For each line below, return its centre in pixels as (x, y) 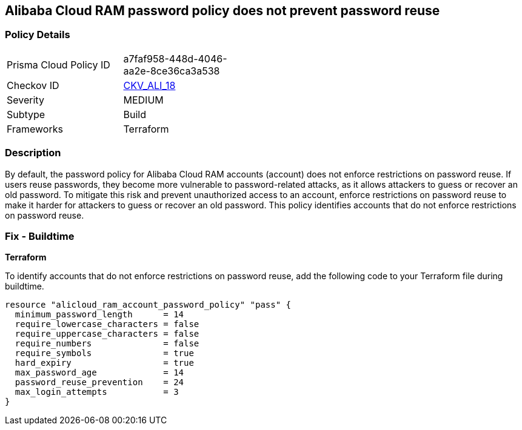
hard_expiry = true (104, 363)
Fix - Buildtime (40, 236)
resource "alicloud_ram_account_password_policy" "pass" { (148, 305)
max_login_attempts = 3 (97, 392)
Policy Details (38, 35)
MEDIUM (143, 100)
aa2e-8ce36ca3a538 (172, 71)
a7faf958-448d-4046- (175, 58)
